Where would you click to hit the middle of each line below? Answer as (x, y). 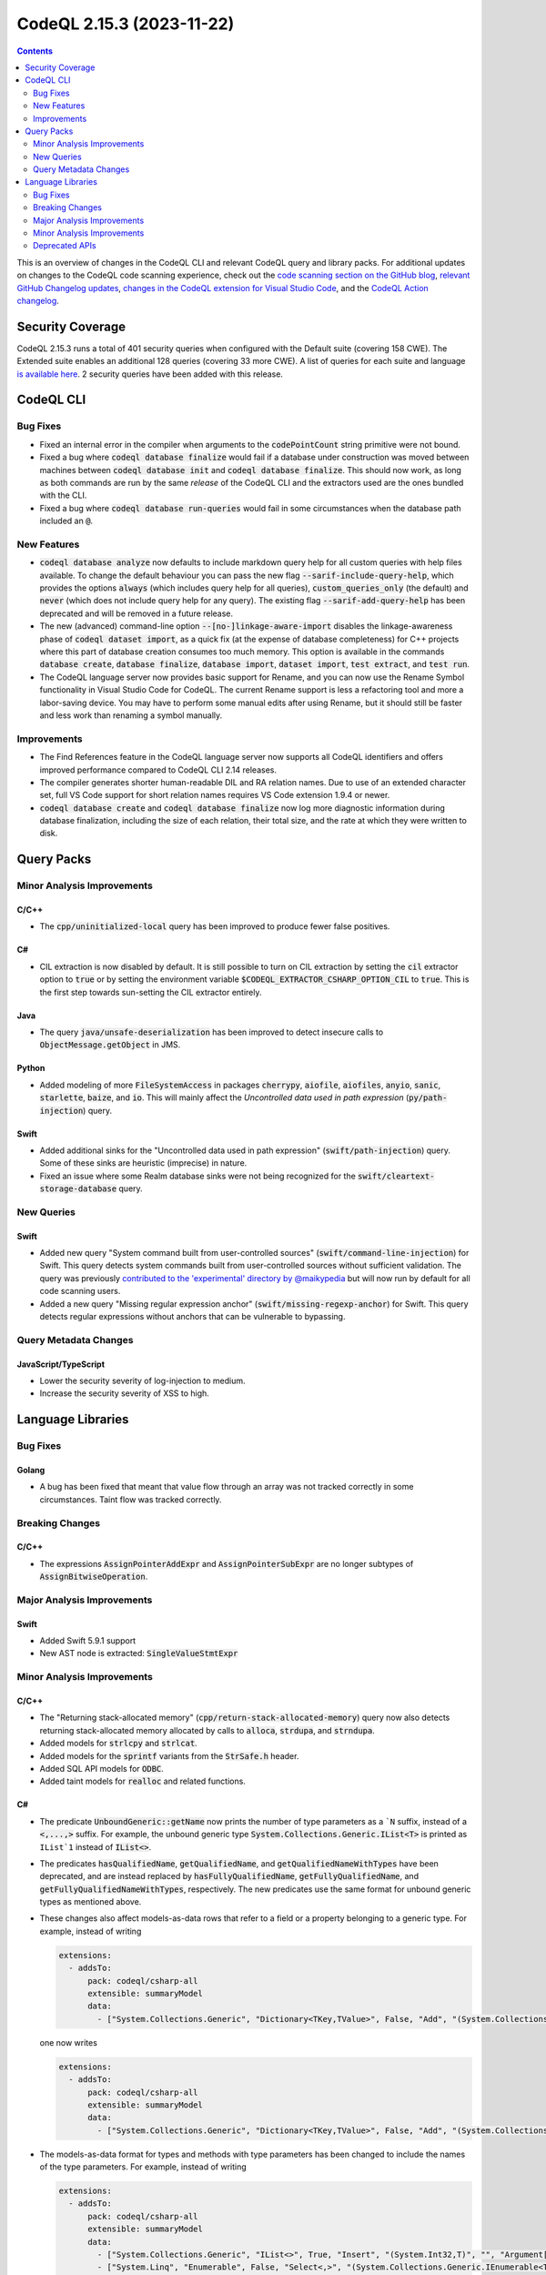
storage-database (78, 1189)
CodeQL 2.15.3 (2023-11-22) (126, 24)
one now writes (68, 2042)
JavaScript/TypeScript (61, 1364)
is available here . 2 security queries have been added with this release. (150, 374)
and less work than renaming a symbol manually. (131, 715)
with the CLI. (63, 495)
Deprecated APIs (65, 246)
